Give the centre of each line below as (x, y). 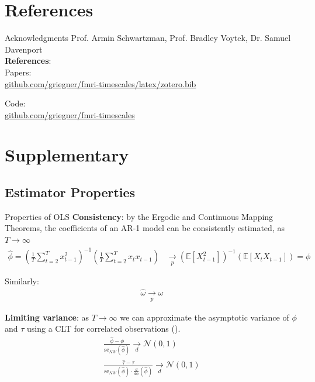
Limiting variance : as (47, 317)
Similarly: (22, 281)
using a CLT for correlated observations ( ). (104, 328)
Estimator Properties (70, 192)
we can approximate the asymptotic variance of (205, 317)
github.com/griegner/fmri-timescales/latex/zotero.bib (101, 83)
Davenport (24, 49)
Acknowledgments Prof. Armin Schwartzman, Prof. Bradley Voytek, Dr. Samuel (148, 38)
